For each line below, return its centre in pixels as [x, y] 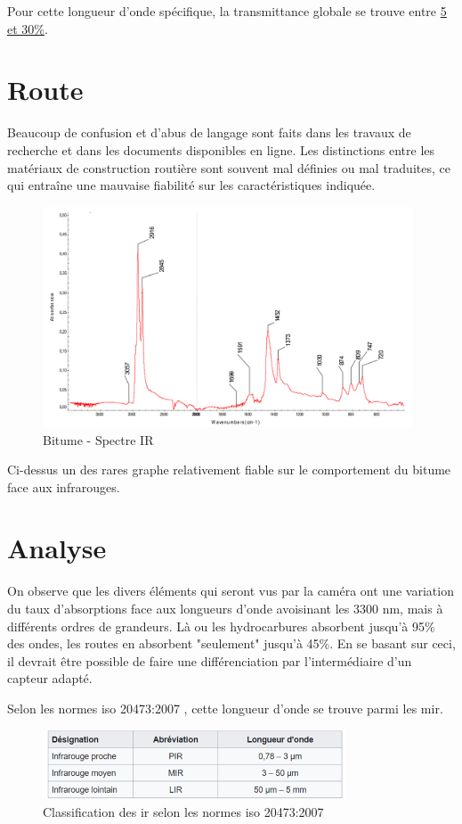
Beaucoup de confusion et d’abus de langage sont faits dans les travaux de [209, 132]
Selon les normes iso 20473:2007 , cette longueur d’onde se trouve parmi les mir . [225, 708]
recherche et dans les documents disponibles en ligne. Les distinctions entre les [221, 149]
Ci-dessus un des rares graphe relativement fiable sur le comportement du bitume [229, 470]
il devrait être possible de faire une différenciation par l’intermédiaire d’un [210, 660]
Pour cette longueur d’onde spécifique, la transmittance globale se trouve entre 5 [227, 11]
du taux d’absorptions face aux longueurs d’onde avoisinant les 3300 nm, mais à [225, 609]
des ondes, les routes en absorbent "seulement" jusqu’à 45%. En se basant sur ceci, [231, 643]
